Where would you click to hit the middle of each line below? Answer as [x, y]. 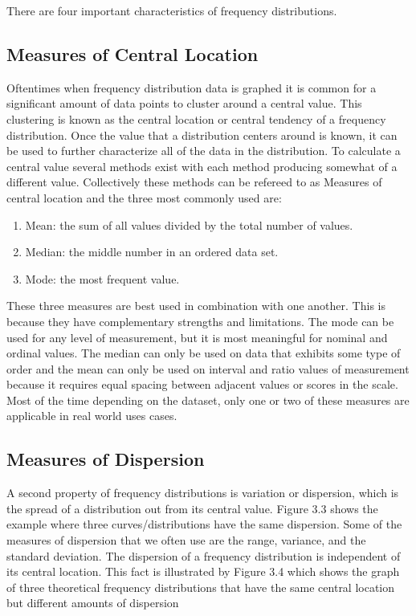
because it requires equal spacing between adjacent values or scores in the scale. [202, 384]
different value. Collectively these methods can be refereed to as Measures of [194, 182]
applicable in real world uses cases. [92, 416]
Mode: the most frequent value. [102, 278]
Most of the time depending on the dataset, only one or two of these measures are [208, 400]
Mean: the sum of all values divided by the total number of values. [189, 224]
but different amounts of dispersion [93, 603]
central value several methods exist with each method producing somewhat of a [202, 166]
